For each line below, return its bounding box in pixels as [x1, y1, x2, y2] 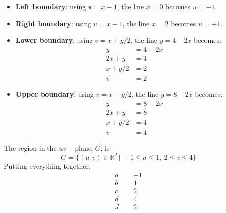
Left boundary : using [15, 1, 86, 11]
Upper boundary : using [15, 88, 94, 99]
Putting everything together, [4, 160, 90, 171]
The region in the [4, 142, 57, 153]
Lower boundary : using [15, 35, 93, 45]
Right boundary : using [15, 18, 91, 28]
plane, [75, 142, 93, 153]
